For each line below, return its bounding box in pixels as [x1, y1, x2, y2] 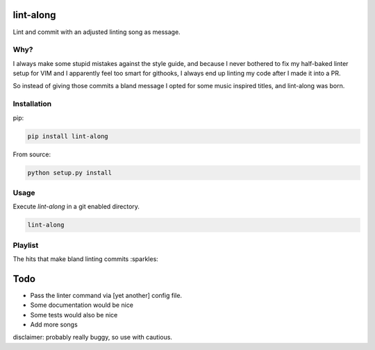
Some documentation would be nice [30, 301, 134, 309]
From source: [12, 150, 51, 158]
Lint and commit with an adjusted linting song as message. [12, 28, 181, 36]
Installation [12, 99, 52, 109]
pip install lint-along [27, 132, 109, 140]
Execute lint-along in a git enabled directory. [12, 202, 140, 211]
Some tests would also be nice [30, 310, 118, 319]
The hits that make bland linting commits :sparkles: [12, 254, 159, 263]
